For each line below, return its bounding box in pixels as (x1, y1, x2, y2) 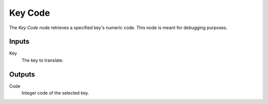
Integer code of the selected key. (21, 90, 89, 96)
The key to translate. (21, 57, 64, 63)
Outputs (9, 70, 35, 78)
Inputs (9, 37, 30, 46)
